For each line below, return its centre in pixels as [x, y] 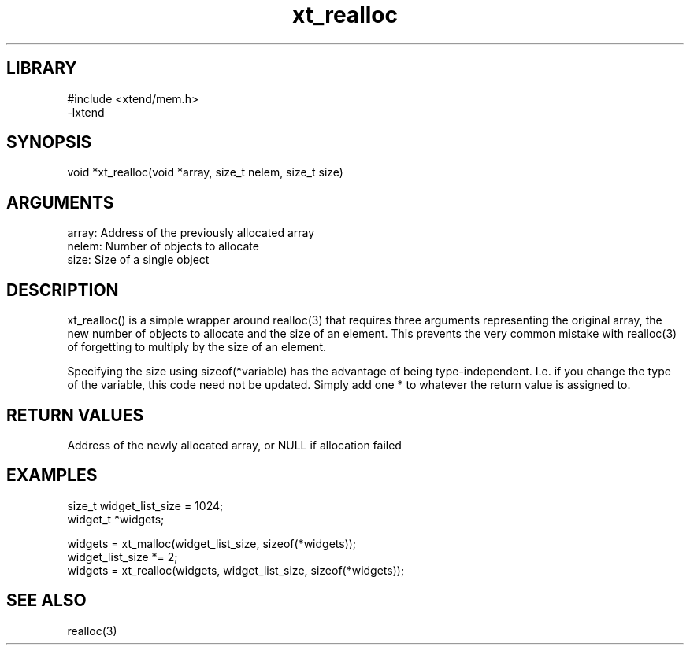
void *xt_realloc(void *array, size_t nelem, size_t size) [205, 172]
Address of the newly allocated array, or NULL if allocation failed [234, 445]
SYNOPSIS [49, 142]
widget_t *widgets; [116, 519]
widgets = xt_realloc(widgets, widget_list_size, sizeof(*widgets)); [236, 570]
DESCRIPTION [63, 290]
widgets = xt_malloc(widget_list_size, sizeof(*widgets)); [212, 543]
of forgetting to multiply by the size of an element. [197, 347]
